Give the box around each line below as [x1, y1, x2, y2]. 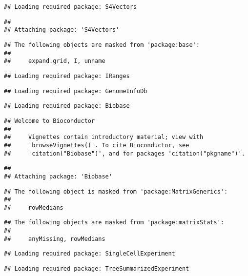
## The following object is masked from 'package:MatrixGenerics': [4, 188, 228, 195]
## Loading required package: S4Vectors [4, 3, 137, 10]
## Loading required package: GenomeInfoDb [4, 87, 147, 95]
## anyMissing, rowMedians [4, 235, 105, 242]
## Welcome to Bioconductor [4, 117, 95, 124]
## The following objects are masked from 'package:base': [4, 41, 200, 48]
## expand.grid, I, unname [4, 58, 105, 65]
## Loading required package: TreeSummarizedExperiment [4, 265, 189, 273]
